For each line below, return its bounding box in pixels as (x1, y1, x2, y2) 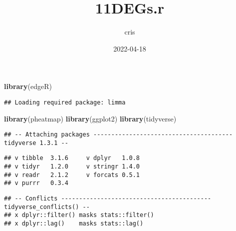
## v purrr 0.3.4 (4, 179, 68, 187)
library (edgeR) (4, 81, 52, 91)
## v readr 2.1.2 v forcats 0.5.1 (4, 171, 140, 178)
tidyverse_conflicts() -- (4, 203, 90, 210)
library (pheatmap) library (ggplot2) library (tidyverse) (4, 113, 177, 123)
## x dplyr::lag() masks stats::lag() (4, 220, 144, 227)
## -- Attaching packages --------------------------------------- (4, 131, 233, 138)
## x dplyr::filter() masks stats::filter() (4, 211, 154, 219)
